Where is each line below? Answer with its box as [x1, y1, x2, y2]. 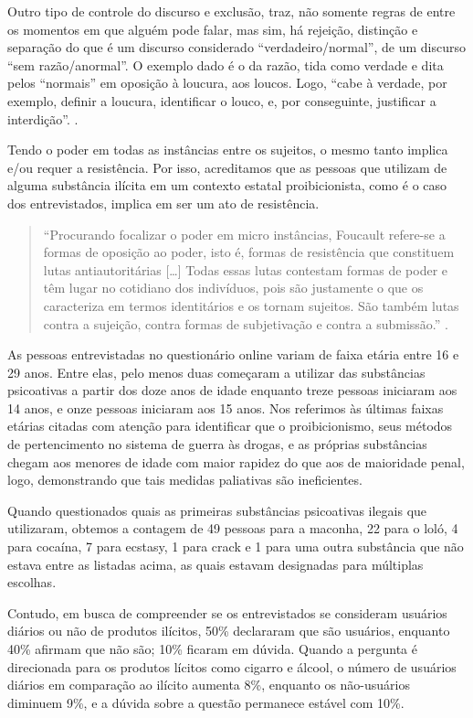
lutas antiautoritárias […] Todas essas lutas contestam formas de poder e [43, 260, 448, 279]
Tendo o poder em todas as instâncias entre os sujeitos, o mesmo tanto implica [7, 140, 448, 159]
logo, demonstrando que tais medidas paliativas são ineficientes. [7, 470, 363, 489]
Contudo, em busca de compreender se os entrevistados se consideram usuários [7, 603, 447, 622]
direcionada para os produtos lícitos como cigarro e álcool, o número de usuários [7, 657, 457, 676]
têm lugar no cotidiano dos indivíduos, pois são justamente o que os [43, 278, 424, 297]
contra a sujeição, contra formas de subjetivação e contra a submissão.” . [43, 314, 448, 333]
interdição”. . [7, 109, 79, 128]
